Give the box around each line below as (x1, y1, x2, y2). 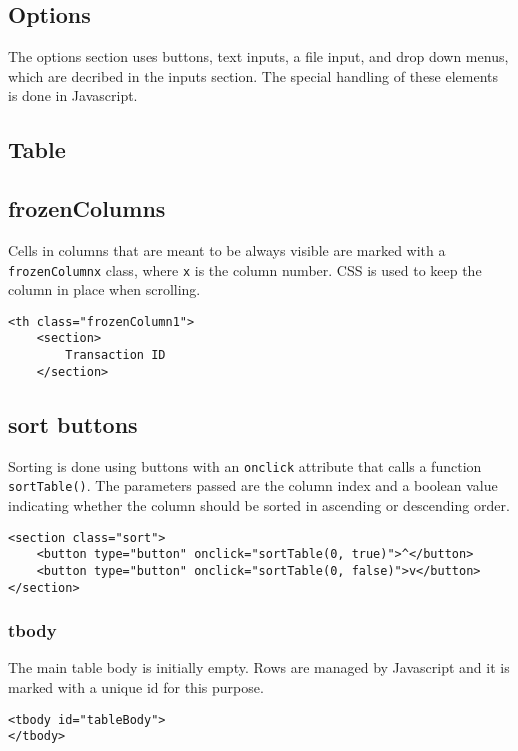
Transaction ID (65, 348, 166, 363)
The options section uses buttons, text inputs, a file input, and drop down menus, (8, 46, 509, 67)
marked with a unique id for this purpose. (8, 676, 264, 697)
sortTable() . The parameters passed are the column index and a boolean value (8, 475, 498, 496)
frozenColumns (8, 193, 166, 224)
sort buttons (8, 408, 138, 439)
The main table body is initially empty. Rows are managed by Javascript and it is (8, 657, 510, 678)
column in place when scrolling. (8, 279, 201, 300)
